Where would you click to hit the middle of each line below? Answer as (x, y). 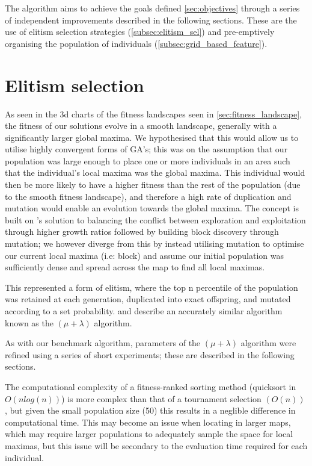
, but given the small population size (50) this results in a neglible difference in (150, 410)
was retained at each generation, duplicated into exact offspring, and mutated (148, 299)
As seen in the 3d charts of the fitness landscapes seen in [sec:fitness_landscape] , (154, 113)
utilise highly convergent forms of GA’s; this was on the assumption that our (146, 149)
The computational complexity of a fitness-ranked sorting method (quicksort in (151, 386)
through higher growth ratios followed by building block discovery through (142, 231)
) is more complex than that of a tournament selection (161, 398)
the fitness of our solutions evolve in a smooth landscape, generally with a (141, 126)
